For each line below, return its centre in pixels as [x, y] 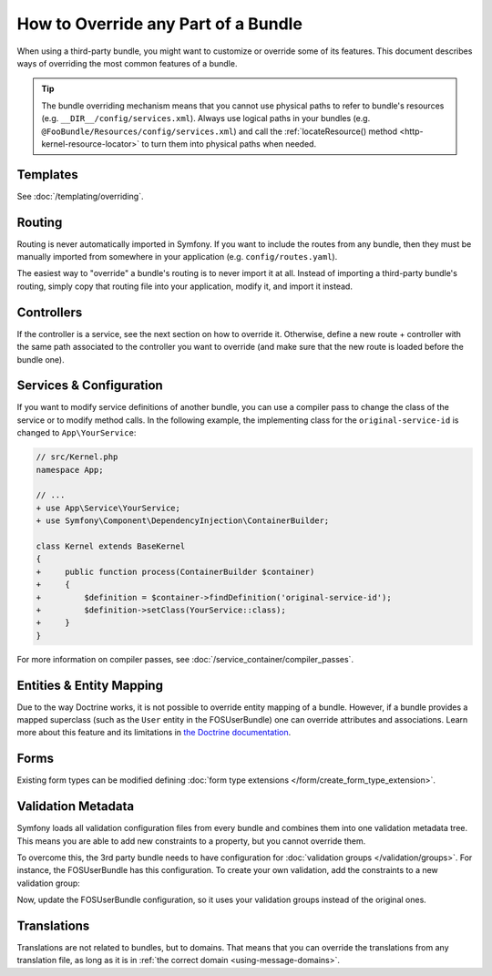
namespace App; [70, 470]
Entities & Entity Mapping [90, 685]
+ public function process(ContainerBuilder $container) [175, 571]
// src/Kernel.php [77, 457]
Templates [47, 175]
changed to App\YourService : [77, 433]
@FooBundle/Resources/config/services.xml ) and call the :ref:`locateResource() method [220, 131]
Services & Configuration [90, 386]
